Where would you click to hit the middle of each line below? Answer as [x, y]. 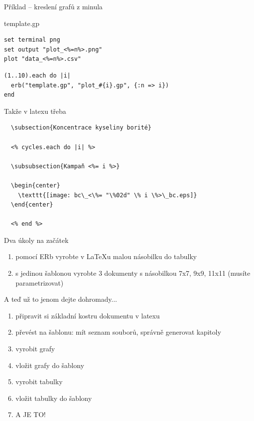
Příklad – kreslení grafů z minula [53, 6]
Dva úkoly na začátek [36, 240]
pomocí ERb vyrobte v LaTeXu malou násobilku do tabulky [106, 256]
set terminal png [32, 40]
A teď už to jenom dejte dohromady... [61, 299]
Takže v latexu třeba [35, 111]
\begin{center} [36, 185]
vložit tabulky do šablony [54, 398]
